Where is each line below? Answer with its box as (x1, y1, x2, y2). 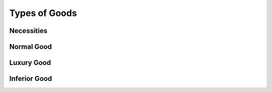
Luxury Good (9, 58, 51, 67)
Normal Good (9, 42, 52, 51)
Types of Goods (9, 7, 78, 18)
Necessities (9, 26, 48, 35)
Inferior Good (9, 74, 52, 83)
